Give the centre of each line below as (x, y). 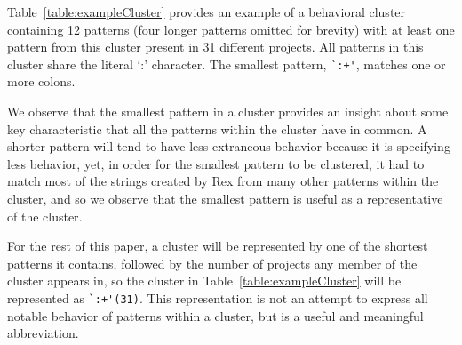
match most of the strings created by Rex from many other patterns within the (223, 181)
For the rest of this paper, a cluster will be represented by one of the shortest (218, 246)
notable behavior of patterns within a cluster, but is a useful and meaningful (215, 315)
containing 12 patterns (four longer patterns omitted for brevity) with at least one (231, 29)
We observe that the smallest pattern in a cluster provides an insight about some (228, 112)
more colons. (41, 81)
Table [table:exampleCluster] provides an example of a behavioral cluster (207, 12)
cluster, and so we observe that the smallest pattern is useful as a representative (225, 198)
